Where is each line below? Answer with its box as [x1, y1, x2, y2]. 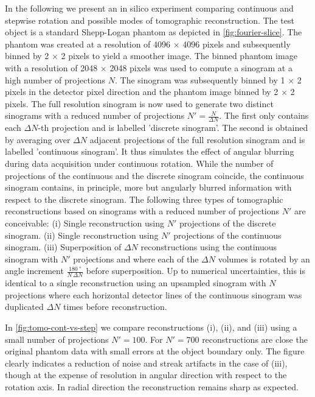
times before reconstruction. [63, 300, 167, 313]
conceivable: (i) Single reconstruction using [5, 216, 164, 229]
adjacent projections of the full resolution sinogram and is [89, 133, 305, 146]
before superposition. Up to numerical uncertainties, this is [86, 264, 306, 277]
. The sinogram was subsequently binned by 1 [115, 73, 285, 86]
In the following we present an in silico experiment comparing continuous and [5, 2, 294, 14]
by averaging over [5, 133, 71, 146]
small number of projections [5, 332, 109, 345]
